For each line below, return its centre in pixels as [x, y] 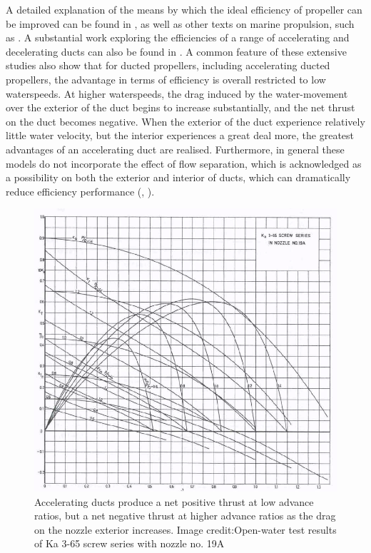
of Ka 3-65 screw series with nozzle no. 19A [129, 543]
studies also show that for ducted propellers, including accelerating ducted [168, 65]
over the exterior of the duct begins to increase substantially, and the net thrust [181, 107]
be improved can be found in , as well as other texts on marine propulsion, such [180, 23]
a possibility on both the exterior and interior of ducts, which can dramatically [178, 177]
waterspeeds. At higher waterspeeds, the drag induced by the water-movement [177, 93]
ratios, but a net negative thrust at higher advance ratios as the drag [185, 516]
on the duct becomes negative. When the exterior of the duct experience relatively [185, 121]
